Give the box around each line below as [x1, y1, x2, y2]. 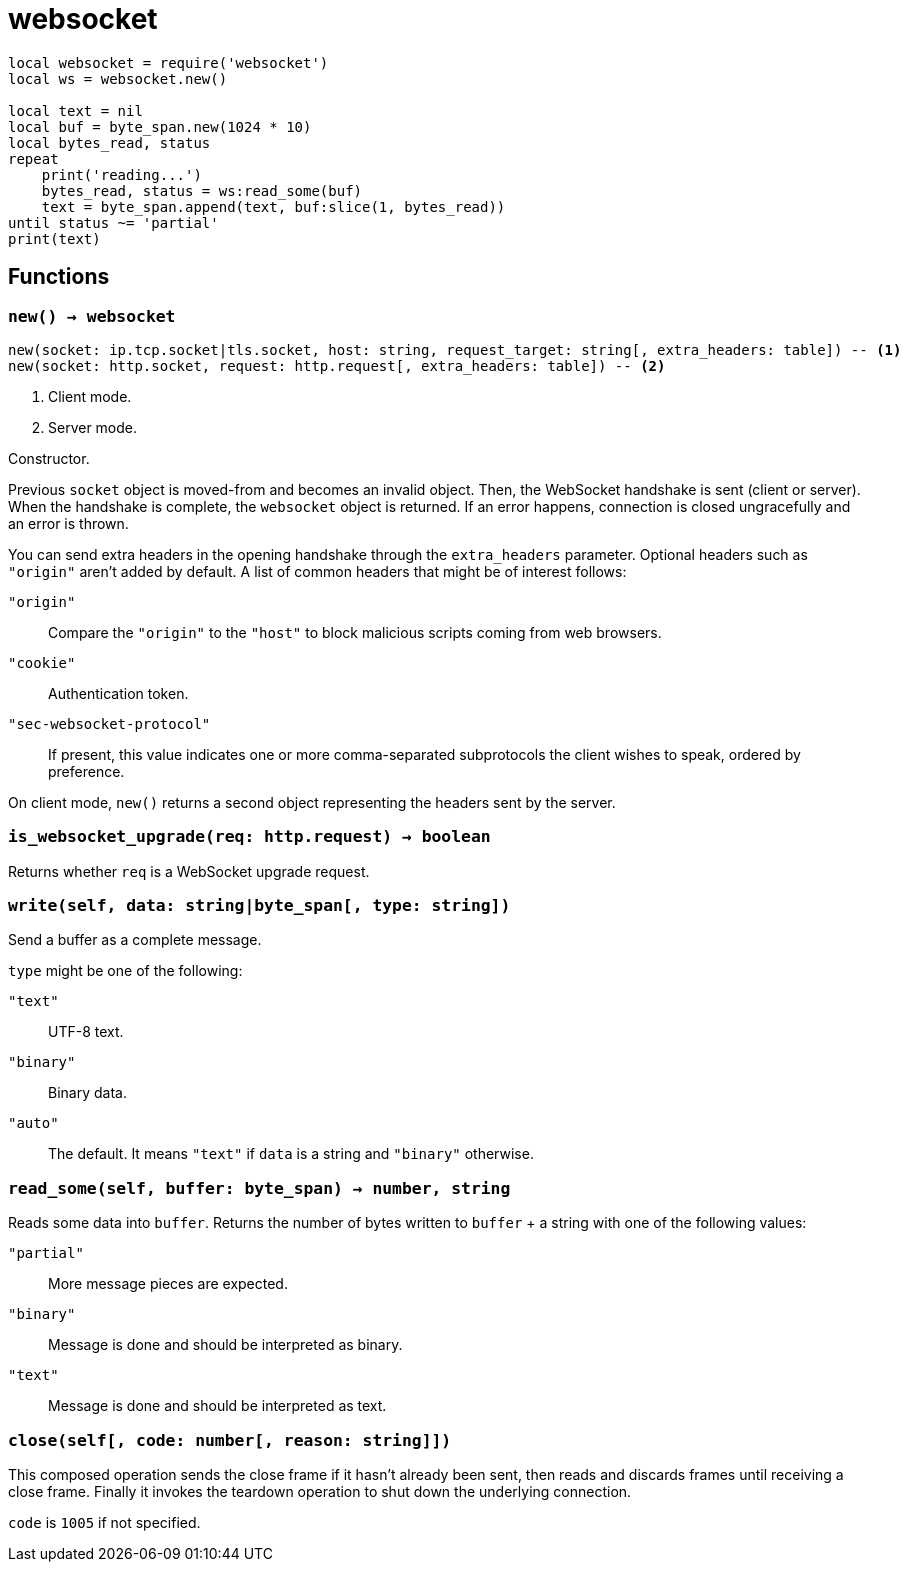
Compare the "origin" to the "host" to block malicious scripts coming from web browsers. [48, 623, 662, 641]
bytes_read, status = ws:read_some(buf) [41, 182, 363, 199]
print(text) [8, 230, 101, 247]
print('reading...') [41, 166, 202, 183]
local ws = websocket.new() [8, 70, 228, 87]
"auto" [8, 1115, 59, 1132]
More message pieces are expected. [48, 1275, 288, 1293]
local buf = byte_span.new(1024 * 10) [8, 118, 312, 135]
